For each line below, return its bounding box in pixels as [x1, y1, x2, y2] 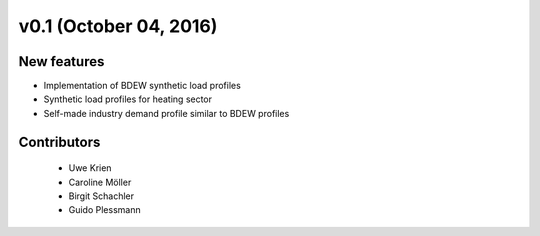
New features [18, 53, 105, 70]
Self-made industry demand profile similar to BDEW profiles [43, 107, 290, 119]
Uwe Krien [68, 162, 112, 174]
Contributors [18, 133, 101, 150]
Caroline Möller [68, 176, 132, 188]
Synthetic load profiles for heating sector [43, 93, 213, 105]
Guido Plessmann [68, 204, 141, 216]
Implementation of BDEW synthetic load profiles [43, 80, 242, 92]
